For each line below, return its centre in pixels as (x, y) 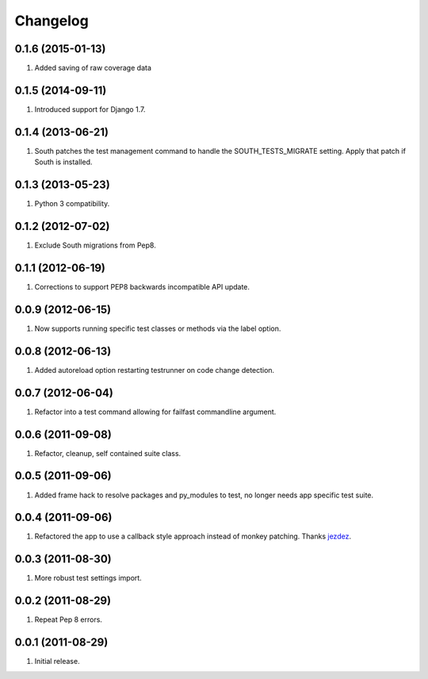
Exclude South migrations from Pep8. (95, 245)
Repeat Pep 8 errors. (69, 620)
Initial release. (57, 662)
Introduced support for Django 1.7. (90, 109)
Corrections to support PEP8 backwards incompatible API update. (142, 286)
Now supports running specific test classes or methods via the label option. (158, 328)
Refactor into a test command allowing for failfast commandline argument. (155, 412)
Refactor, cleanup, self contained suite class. (108, 453)
